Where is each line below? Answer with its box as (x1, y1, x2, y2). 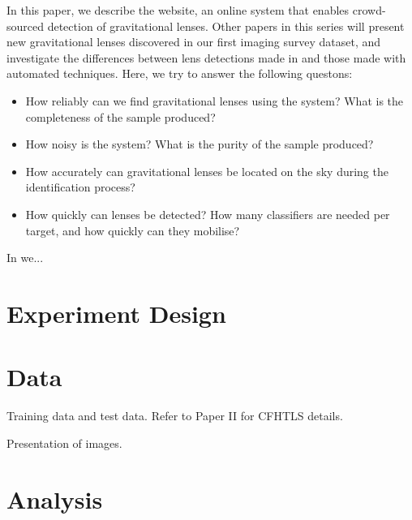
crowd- (352, 2, 386, 18)
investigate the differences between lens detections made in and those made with (6, 49, 406, 66)
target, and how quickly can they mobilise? (25, 221, 240, 239)
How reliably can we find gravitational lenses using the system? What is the (25, 92, 404, 109)
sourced (6, 17, 45, 34)
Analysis (6, 482, 103, 515)
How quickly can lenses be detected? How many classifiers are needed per (25, 205, 390, 222)
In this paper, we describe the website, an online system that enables (6, 2, 350, 18)
